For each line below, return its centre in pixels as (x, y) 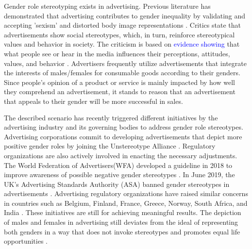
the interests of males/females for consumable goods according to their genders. (122, 73)
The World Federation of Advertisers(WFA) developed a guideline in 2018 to (118, 165)
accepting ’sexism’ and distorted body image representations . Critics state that (122, 25)
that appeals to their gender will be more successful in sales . (93, 101)
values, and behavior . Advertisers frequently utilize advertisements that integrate (125, 63)
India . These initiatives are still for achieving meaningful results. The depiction (123, 212)
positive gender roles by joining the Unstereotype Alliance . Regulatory (110, 146)
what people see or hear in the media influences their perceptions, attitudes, (117, 53)
